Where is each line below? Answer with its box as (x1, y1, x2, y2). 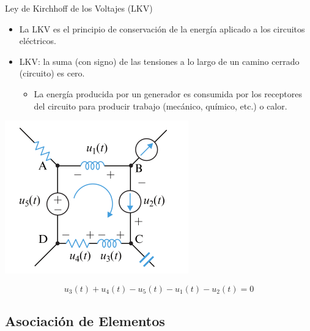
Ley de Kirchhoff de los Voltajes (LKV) (5, 2, 153, 14)
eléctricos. (19, 34, 56, 47)
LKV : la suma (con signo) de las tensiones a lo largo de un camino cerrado (19, 54, 300, 67)
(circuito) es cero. (19, 67, 85, 80)
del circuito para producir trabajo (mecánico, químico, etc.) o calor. (34, 99, 287, 112)
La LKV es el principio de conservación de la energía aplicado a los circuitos (19, 22, 305, 35)
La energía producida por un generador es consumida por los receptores (34, 87, 302, 100)
